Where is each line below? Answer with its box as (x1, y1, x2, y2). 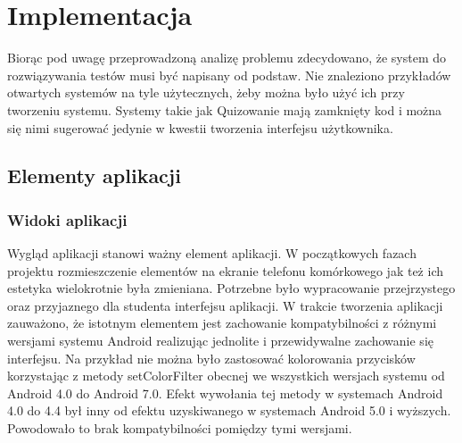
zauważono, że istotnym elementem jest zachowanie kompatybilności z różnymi (7, 313, 437, 332)
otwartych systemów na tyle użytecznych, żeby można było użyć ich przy (7, 83, 405, 102)
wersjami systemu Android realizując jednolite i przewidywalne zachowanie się (7, 331, 433, 350)
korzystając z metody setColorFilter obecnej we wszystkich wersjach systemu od (7, 366, 445, 385)
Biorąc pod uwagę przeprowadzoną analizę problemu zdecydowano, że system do (7, 48, 447, 67)
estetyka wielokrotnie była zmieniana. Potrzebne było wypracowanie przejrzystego (7, 279, 456, 297)
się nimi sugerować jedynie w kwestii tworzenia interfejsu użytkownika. (7, 118, 393, 137)
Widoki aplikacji (7, 208, 128, 230)
